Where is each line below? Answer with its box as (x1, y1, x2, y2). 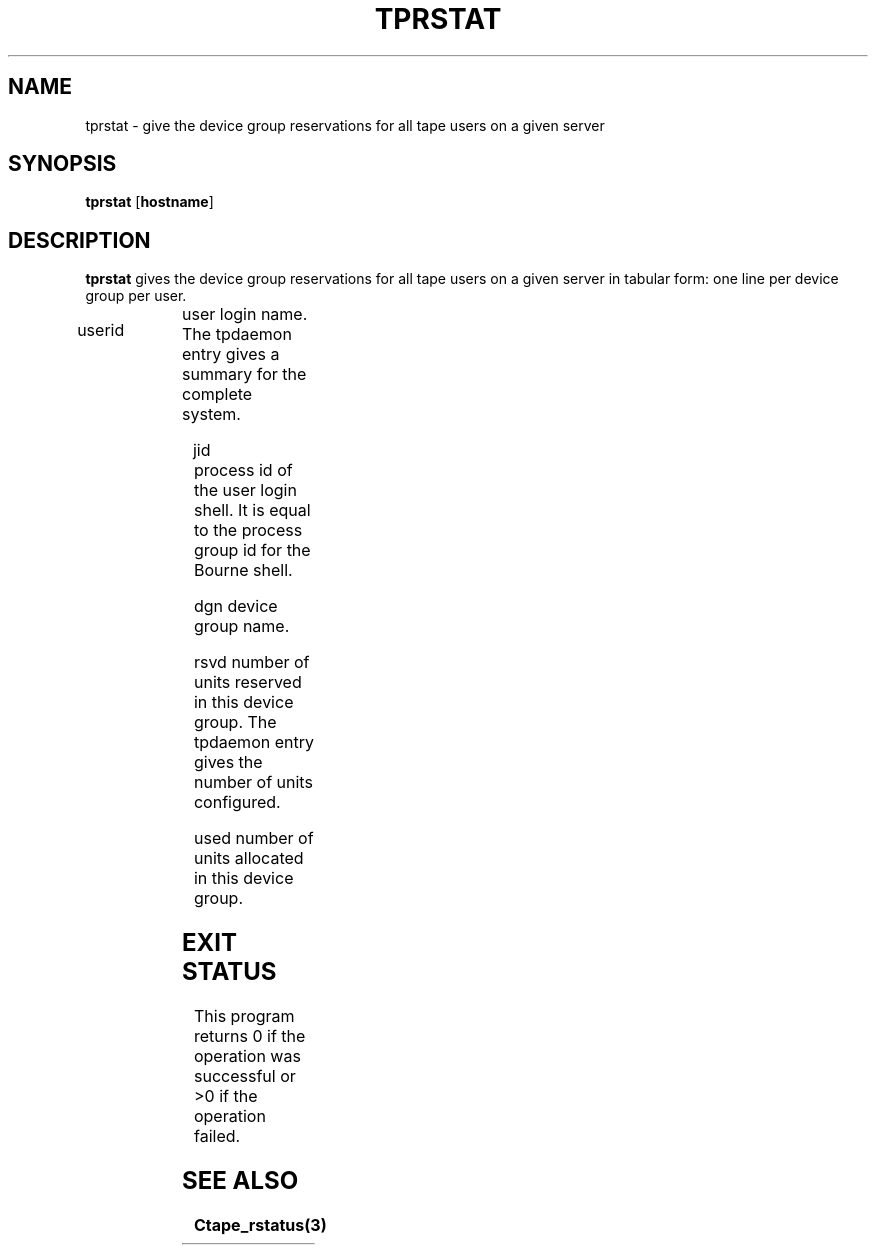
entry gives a (182, 344, 280, 365)
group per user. (85, 287, 187, 305)
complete (182, 384, 253, 405)
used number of (193, 828, 314, 849)
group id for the (193, 540, 311, 561)
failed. (193, 1126, 241, 1147)
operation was (193, 1046, 301, 1067)
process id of (193, 460, 293, 481)
